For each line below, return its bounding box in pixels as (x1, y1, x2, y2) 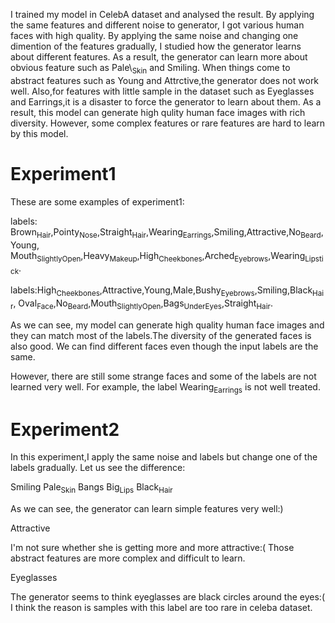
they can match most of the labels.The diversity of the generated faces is (10, 329, 312, 341)
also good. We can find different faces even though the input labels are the (10, 340, 319, 352)
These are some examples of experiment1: (10, 195, 185, 208)
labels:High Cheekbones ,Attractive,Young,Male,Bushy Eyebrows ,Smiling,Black (10, 284, 313, 298)
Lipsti (304, 254, 324, 264)
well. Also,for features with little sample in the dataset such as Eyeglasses (10, 85, 315, 97)
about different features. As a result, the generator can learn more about (10, 51, 308, 63)
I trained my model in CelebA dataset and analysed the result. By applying (10, 9, 315, 20)
